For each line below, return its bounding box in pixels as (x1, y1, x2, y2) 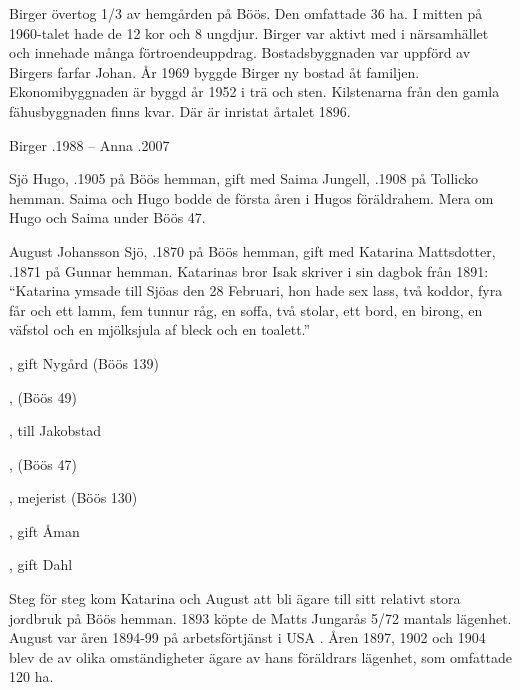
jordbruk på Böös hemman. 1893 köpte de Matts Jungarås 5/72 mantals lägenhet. (9, 607, 512, 628)
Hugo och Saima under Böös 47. (9, 207, 206, 228)
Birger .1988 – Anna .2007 (9, 134, 170, 155)
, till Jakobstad (9, 420, 102, 441)
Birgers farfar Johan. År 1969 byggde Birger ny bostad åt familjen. (9, 61, 420, 82)
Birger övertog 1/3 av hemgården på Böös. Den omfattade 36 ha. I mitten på (9, 3, 483, 23)
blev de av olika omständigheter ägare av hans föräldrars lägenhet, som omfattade (9, 646, 512, 667)
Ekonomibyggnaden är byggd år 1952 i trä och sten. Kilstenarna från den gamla (9, 81, 500, 102)
